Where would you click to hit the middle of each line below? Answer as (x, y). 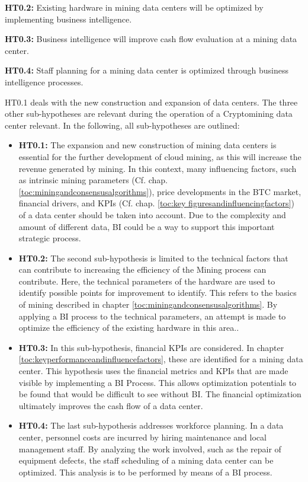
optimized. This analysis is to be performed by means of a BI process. (145, 472)
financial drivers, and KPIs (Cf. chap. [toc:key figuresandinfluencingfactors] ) (156, 203)
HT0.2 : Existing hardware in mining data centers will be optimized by (134, 7)
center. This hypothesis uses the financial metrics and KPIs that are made (153, 371)
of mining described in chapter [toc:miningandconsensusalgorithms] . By (148, 304)
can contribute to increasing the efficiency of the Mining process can (142, 269)
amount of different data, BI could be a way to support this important (147, 226)
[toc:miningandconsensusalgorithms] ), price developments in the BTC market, (160, 191)
